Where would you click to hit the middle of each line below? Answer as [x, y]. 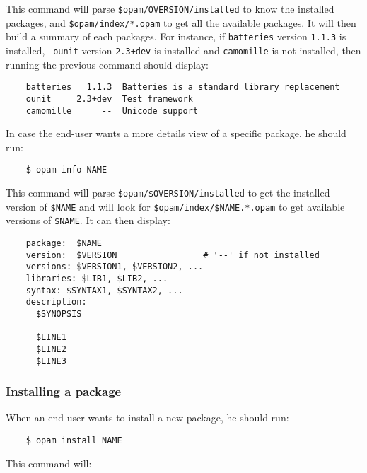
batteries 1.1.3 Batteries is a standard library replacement [183, 87]
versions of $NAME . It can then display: [88, 220]
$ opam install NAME [74, 441]
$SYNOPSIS [59, 314]
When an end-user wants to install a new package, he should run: [147, 417]
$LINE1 [51, 338]
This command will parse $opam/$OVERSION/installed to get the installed [168, 193]
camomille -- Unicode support [112, 111]
